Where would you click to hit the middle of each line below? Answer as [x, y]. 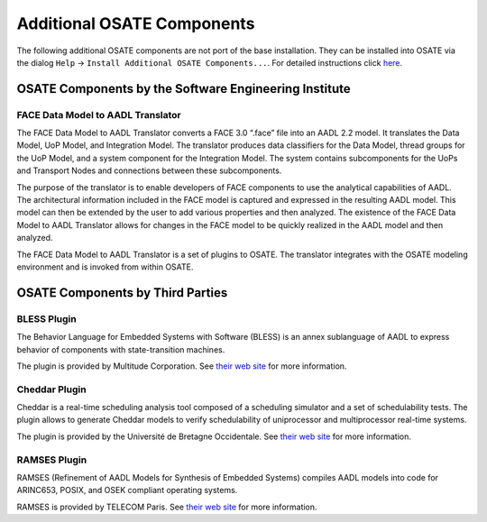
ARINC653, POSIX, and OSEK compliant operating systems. [127, 490]
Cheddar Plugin [51, 389]
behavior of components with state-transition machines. [121, 349]
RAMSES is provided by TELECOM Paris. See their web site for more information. [167, 507]
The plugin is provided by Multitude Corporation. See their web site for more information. [182, 366]
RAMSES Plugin [52, 460]
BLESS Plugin [46, 318]
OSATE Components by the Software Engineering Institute [184, 89]
